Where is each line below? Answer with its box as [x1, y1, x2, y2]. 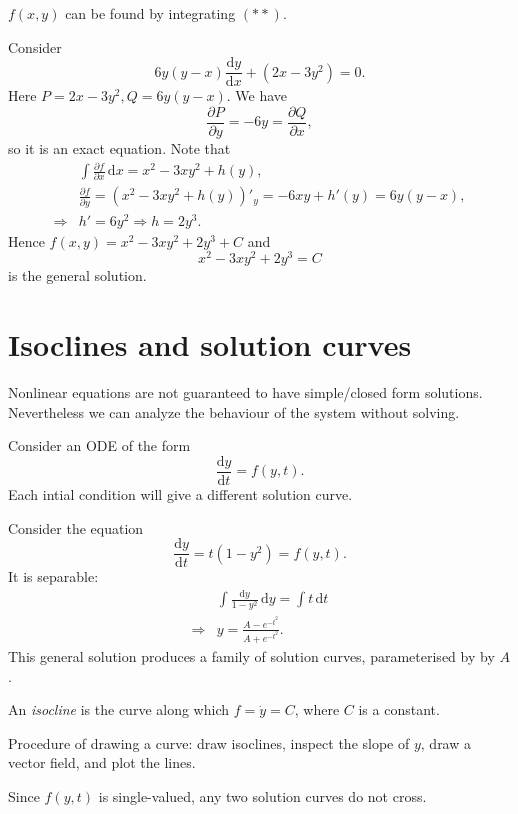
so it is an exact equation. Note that [8, 137, 231, 158]
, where [294, 699, 340, 720]
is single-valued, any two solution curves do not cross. [98, 786, 427, 807]
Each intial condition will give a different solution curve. [8, 484, 353, 505]
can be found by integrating [65, 3, 236, 23]
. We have [226, 85, 288, 106]
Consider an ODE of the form [8, 435, 191, 456]
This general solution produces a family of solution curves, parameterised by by [8, 646, 495, 667]
